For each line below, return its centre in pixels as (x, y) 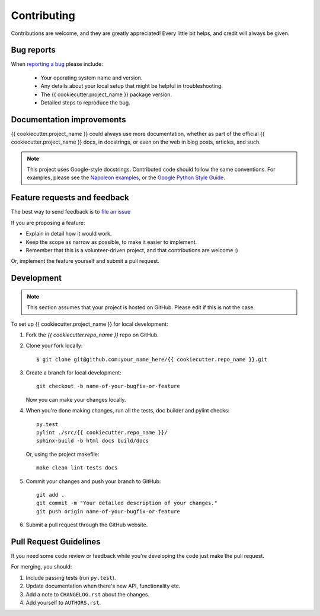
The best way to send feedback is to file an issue (71, 212)
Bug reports (33, 50)
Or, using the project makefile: (63, 454)
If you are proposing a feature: (48, 223)
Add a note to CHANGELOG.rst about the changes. (88, 594)
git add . (50, 495)
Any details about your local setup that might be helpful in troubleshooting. (132, 86)
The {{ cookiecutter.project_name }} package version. (106, 94)
